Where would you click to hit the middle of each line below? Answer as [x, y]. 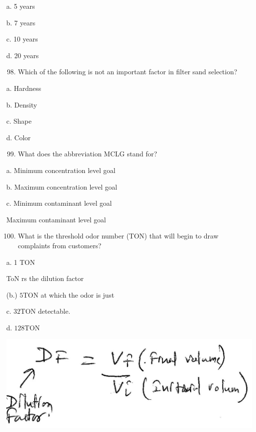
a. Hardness [24, 88]
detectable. [54, 311]
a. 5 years [21, 6]
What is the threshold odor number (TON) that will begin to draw [118, 236]
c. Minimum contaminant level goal [59, 203]
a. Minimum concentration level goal [61, 170]
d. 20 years [23, 55]
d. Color [19, 137]
